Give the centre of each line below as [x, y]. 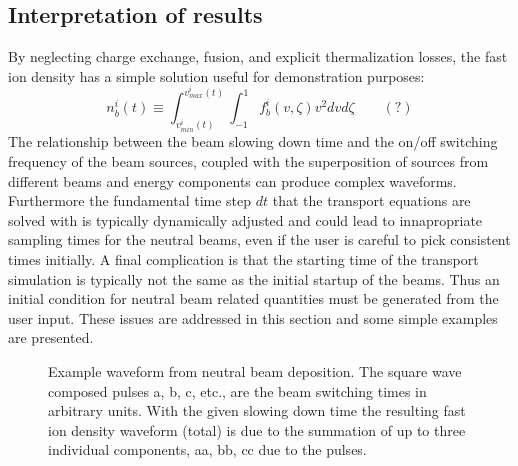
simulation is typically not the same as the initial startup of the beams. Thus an [254, 278]
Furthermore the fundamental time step [130, 200]
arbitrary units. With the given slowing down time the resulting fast [257, 410]
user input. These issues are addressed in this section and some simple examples [253, 317]
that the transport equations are [371, 200]
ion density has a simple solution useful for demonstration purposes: [216, 75]
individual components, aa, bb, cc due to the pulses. [207, 449]
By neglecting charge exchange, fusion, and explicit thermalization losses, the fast [258, 56]
